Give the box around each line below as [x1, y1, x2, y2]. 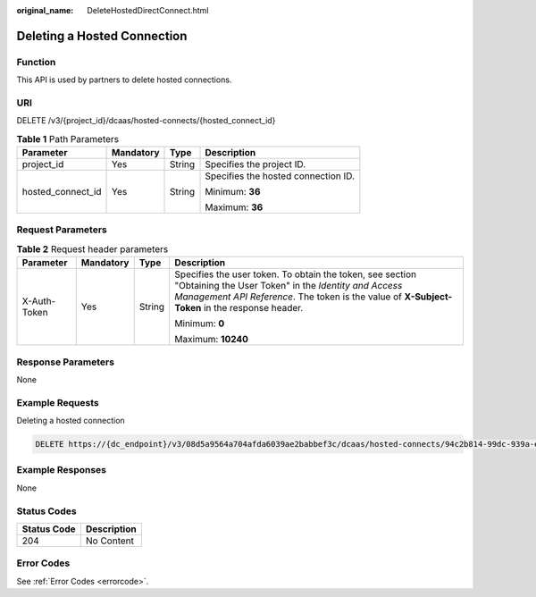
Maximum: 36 [205, 201, 264, 214]
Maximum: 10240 [174, 333, 249, 346]
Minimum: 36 [205, 186, 261, 198]
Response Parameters [16, 356, 115, 368]
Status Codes [16, 505, 77, 517]
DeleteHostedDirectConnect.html [87, 5, 209, 15]
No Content [85, 534, 134, 547]
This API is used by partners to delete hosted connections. [16, 74, 232, 85]
